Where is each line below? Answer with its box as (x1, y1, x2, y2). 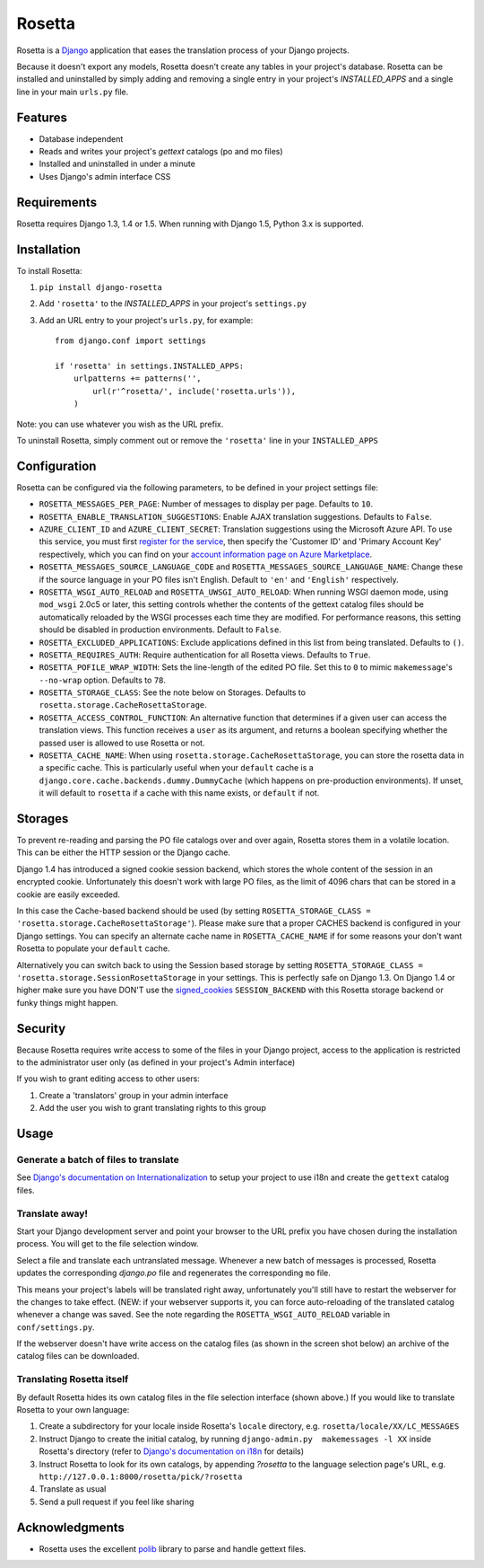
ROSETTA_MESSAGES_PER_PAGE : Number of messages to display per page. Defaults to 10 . (39, 498, 374, 509)
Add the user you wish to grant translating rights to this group (39, 1103, 266, 1114)
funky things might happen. (16, 997, 118, 1008)
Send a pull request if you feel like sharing (39, 1496, 194, 1507)
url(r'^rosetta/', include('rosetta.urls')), (92, 386, 296, 396)
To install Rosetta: (16, 265, 82, 276)
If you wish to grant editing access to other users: (16, 1073, 201, 1084)
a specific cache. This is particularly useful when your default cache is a (39, 762, 314, 773)
